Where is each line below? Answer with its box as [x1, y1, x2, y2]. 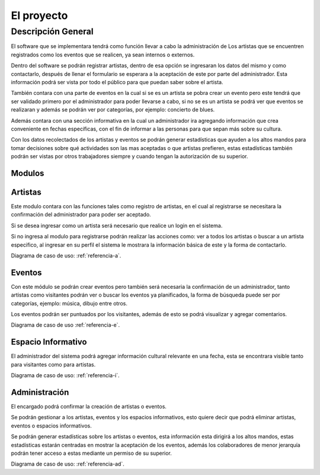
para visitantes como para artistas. [11, 361, 96, 368]
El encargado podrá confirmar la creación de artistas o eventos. [11, 403, 167, 410]
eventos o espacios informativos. [11, 422, 92, 429]
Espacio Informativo [11, 337, 87, 347]
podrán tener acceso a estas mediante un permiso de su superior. [11, 450, 172, 457]
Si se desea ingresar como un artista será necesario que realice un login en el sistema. [11, 222, 223, 229]
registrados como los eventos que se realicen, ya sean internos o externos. [11, 51, 195, 58]
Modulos [11, 168, 44, 178]
